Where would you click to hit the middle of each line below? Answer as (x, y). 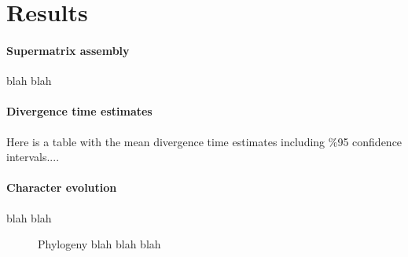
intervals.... (33, 157)
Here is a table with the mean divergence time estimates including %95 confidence (204, 141)
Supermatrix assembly (68, 50)
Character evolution (62, 187)
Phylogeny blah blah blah (99, 244)
